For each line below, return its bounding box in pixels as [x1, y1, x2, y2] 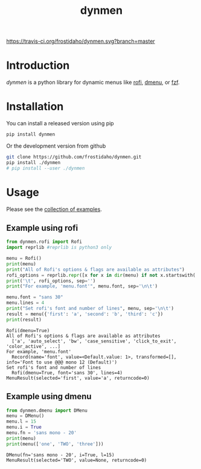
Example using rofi [6, 222, 78, 233]
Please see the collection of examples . [6, 206, 103, 213]
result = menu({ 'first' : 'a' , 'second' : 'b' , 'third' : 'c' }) [6, 311, 164, 317]
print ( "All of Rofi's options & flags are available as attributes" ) [6, 266, 185, 272]
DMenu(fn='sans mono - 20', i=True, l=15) [6, 452, 115, 458]
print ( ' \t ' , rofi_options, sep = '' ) [6, 278, 96, 284]
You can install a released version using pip [6, 120, 114, 127]
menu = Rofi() [6, 256, 42, 262]
